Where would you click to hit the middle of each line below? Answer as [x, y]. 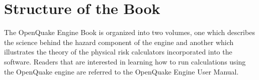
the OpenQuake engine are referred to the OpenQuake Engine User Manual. [121, 71]
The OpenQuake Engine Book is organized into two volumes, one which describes [129, 32]
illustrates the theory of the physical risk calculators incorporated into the [118, 52]
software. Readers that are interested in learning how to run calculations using [125, 61]
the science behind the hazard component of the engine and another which [119, 42]
